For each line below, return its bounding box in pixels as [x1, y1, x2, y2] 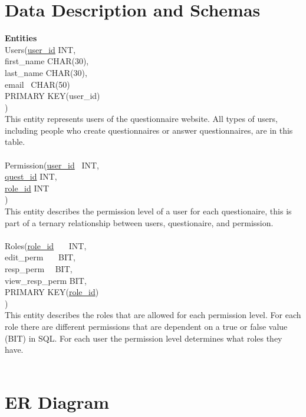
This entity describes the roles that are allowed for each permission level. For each [5, 309, 301, 321]
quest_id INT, [5, 170, 57, 183]
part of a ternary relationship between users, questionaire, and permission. [5, 216, 274, 229]
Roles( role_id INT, [5, 239, 87, 251]
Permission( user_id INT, [5, 158, 99, 171]
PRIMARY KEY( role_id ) [5, 286, 99, 298]
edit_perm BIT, [5, 251, 76, 263]
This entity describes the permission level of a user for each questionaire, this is [5, 205, 292, 217]
